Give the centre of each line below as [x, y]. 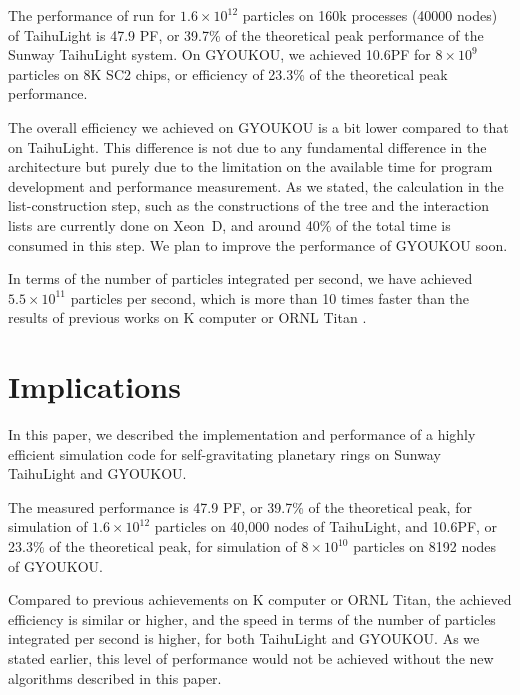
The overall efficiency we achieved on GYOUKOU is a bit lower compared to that [258, 126]
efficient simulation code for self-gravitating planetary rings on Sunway [224, 453]
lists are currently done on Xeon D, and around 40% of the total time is [229, 224]
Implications [94, 386]
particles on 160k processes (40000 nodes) [370, 15]
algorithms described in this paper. [115, 677]
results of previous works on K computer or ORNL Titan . [187, 317]
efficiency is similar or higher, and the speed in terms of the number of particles [252, 618]
